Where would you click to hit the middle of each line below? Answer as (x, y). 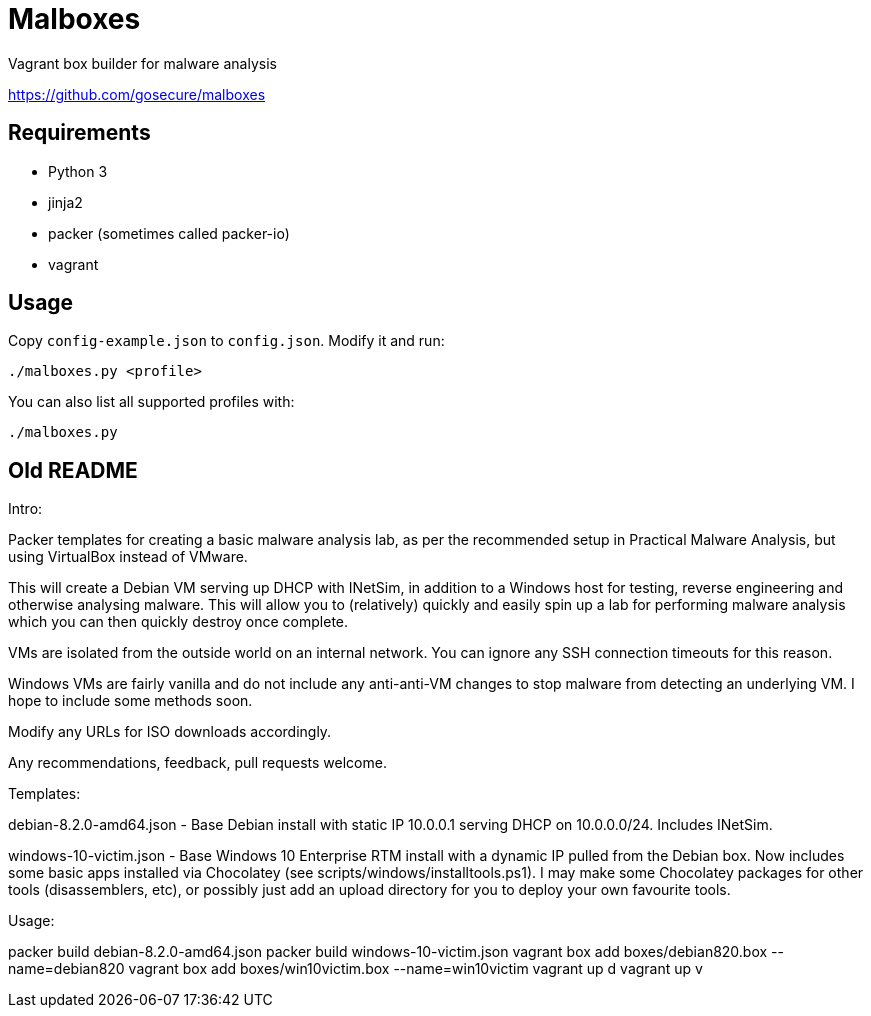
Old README (73, 470)
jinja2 (65, 202)
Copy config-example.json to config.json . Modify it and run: (226, 341)
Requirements (79, 133)
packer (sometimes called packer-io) (169, 233)
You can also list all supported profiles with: (151, 402)
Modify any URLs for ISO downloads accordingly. (170, 732)
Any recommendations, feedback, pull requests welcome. (197, 763)
